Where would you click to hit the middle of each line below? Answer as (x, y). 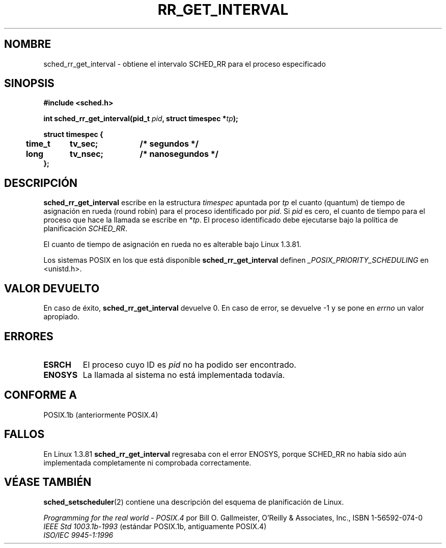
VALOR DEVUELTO (52, 288)
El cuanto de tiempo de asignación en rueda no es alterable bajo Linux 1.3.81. (172, 244)
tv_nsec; (87, 154)
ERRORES (29, 336)
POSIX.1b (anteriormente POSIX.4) (101, 415)
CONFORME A (40, 395)
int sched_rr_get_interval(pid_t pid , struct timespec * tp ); (141, 119)
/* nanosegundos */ (179, 154)
